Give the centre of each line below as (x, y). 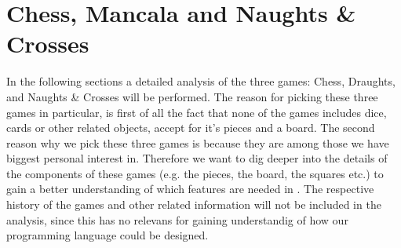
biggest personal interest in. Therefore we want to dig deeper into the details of (197, 158)
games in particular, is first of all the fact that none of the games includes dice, (197, 112)
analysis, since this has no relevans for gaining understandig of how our (177, 219)
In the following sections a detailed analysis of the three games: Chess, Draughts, (201, 81)
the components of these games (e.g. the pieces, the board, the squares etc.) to (195, 173)
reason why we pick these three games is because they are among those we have (198, 142)
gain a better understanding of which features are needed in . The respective (190, 189)
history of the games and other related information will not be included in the (194, 204)
